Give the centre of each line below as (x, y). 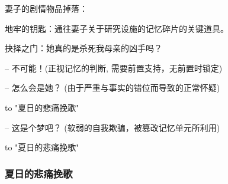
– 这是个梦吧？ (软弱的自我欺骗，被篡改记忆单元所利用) (113, 127)
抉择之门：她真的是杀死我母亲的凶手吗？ (84, 48)
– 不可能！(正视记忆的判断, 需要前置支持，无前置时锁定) (114, 68)
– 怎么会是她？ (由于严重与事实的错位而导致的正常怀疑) (113, 88)
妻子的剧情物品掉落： (46, 8)
